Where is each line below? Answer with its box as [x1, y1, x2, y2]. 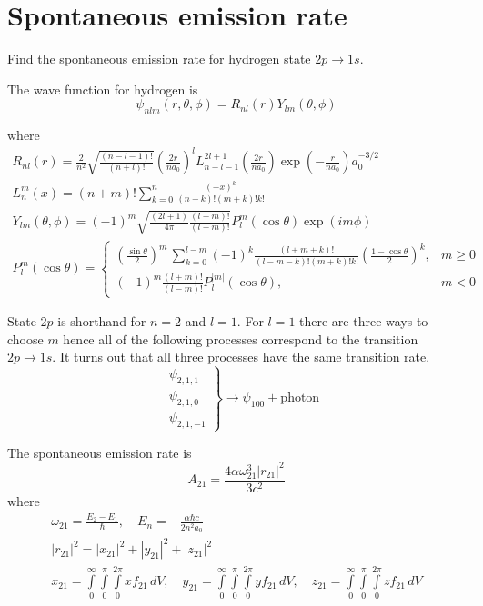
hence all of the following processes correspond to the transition [63, 329, 418, 348]
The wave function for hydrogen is [7, 79, 198, 98]
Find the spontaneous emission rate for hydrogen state [7, 49, 311, 68]
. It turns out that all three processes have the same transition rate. [52, 347, 430, 366]
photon [280, 392, 320, 405]
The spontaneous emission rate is [7, 442, 192, 462]
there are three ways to [299, 312, 428, 331]
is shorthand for [57, 312, 146, 331]
